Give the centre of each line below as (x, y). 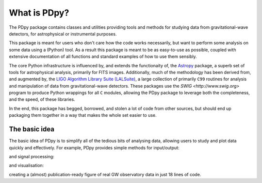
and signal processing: (32, 156)
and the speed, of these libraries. (42, 99)
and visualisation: (26, 165)
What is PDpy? (39, 13)
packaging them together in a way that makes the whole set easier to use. (83, 115)
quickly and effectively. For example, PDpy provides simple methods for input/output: (94, 147)
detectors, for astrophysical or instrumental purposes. (63, 34)
